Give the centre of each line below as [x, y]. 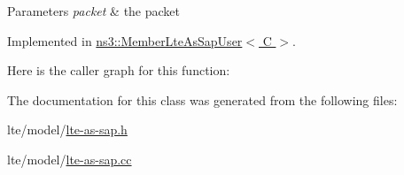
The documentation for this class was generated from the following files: [202, 99]
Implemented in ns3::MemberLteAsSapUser [125, 40]
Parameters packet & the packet [94, 11]
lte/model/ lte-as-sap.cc [70, 159]
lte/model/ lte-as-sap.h [67, 129]
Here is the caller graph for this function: [119, 70]
